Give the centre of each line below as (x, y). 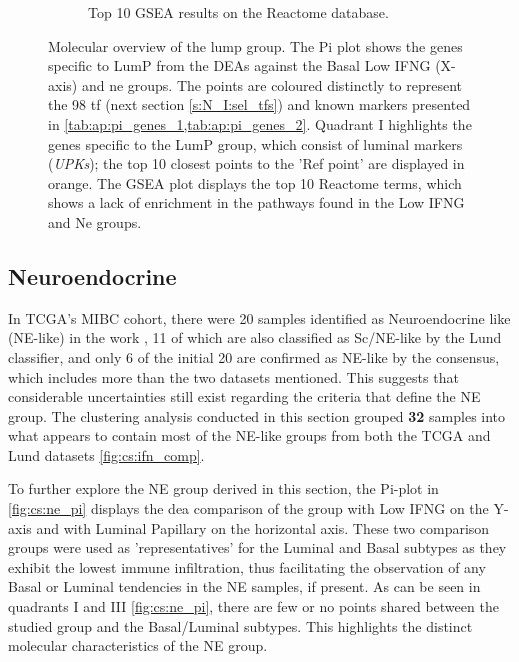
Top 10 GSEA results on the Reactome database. (238, 12)
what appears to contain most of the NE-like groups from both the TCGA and (249, 435)
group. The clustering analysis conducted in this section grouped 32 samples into (257, 415)
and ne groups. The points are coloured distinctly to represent (271, 84)
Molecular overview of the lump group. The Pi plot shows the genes (255, 45)
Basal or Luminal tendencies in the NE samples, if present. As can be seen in (244, 586)
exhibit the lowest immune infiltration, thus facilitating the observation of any (247, 566)
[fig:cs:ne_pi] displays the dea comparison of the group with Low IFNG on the (248, 508)
